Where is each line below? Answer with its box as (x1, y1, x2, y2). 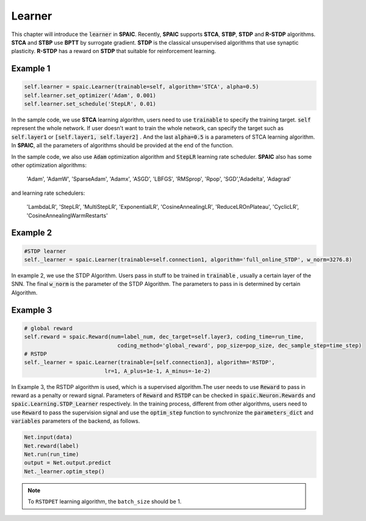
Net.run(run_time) (24, 451, 79, 458)
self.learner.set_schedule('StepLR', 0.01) (24, 101, 157, 107)
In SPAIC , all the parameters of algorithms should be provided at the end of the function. (11, 142, 234, 149)
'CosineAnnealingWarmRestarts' (26, 211, 108, 219)
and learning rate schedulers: (11, 189, 85, 197)
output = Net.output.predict (24, 459, 112, 467)
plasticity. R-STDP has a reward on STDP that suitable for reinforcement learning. (11, 48, 217, 55)
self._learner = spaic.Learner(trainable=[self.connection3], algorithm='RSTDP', (24, 359, 276, 366)
